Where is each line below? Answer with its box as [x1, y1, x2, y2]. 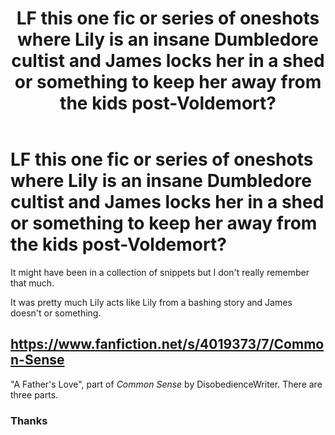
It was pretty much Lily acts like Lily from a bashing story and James [10, 296, 293, 308]
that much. [10, 277, 55, 289]
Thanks [10, 413, 48, 427]
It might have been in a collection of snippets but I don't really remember [10, 266, 310, 278]
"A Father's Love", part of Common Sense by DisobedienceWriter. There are [10, 378, 323, 390]
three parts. [10, 388, 59, 401]
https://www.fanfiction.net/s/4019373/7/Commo [10, 336, 325, 353]
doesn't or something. [10, 307, 102, 319]
